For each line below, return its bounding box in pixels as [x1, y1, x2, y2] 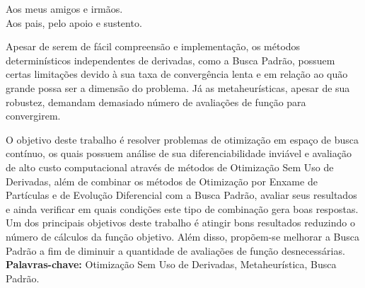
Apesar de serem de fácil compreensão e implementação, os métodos [6, 39, 301, 54]
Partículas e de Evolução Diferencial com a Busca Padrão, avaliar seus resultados [6, 188, 357, 202]
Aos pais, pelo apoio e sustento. [6, 15, 142, 30]
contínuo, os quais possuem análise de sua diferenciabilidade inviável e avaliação [6, 146, 352, 161]
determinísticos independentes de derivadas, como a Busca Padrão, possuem [6, 52, 335, 67]
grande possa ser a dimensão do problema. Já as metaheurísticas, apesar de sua [6, 80, 350, 95]
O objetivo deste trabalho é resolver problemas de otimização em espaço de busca [6, 132, 359, 146]
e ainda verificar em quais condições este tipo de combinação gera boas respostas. [6, 201, 359, 216]
